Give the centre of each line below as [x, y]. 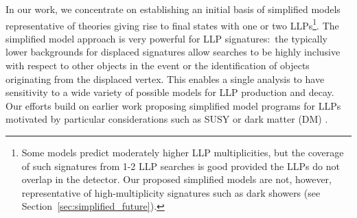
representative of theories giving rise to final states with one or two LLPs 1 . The [172, 24]
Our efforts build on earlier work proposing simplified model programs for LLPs [173, 105]
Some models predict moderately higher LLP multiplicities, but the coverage [183, 152]
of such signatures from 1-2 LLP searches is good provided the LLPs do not [181, 166]
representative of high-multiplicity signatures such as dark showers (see [171, 192]
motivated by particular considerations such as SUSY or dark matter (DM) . [167, 119]
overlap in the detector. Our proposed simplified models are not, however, [176, 179]
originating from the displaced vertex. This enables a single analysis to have [165, 78]
